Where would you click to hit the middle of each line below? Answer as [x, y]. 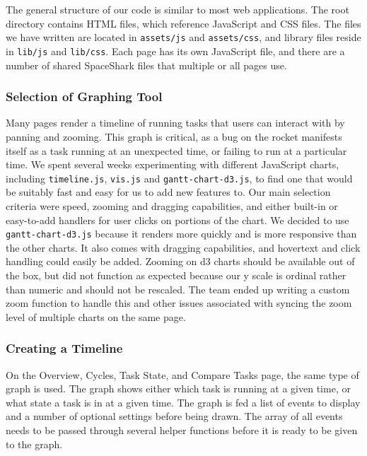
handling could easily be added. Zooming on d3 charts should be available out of [180, 261]
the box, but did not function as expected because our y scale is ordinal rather [176, 275]
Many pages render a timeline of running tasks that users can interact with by [175, 123]
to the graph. [34, 444]
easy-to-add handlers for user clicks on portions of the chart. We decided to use [177, 220]
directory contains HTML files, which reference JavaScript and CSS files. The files [183, 23]
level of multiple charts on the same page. [96, 316]
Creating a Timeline [64, 348]
